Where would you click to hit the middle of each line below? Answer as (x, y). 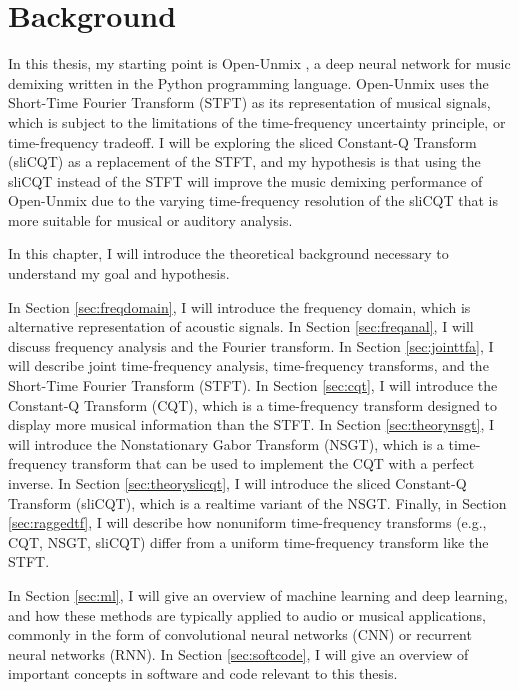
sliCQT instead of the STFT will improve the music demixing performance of (245, 180)
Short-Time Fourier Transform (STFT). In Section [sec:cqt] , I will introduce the (253, 385)
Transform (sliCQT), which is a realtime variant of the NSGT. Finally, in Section (257, 502)
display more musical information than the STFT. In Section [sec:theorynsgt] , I (251, 424)
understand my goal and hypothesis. (119, 273)
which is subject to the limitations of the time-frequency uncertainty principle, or (257, 121)
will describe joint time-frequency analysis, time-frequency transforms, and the (248, 365)
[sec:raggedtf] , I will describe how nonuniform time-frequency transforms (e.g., (247, 522)
